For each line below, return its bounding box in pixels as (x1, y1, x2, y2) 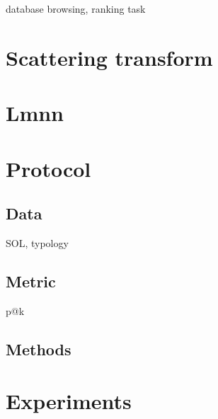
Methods (6, 338, 71, 360)
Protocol (6, 154, 91, 183)
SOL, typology (6, 235, 69, 250)
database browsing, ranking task (6, 1, 146, 16)
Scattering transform (6, 42, 213, 71)
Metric (6, 270, 56, 292)
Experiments (6, 386, 132, 415)
